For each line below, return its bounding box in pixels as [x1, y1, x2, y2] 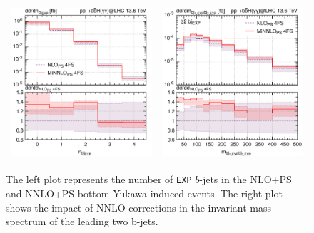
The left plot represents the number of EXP [6, 172, 192, 187]
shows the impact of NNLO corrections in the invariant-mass [6, 200, 272, 214]
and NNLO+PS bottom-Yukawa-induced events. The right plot [6, 186, 283, 201]
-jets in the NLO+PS [199, 172, 292, 187]
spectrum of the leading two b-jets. [6, 214, 158, 229]
